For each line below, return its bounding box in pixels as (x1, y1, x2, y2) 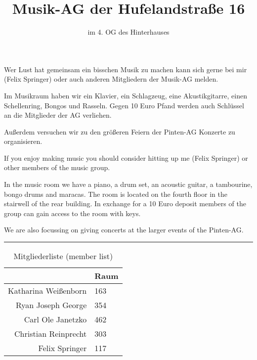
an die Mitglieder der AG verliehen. (4, 110, 112, 120)
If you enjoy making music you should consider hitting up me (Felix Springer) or (4, 152, 248, 163)
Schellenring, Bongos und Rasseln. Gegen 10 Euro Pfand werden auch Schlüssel (4, 100, 244, 110)
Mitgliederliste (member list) (13, 250, 113, 262)
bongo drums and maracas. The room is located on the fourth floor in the (4, 188, 227, 199)
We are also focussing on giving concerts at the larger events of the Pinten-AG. (4, 225, 244, 235)
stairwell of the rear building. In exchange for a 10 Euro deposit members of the (4, 198, 246, 209)
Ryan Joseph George (15, 299, 87, 311)
